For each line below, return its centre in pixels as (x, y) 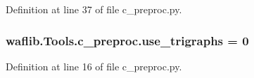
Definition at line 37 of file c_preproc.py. (94, 9)
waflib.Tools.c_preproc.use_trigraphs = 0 (127, 40)
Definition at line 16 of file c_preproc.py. (94, 66)
